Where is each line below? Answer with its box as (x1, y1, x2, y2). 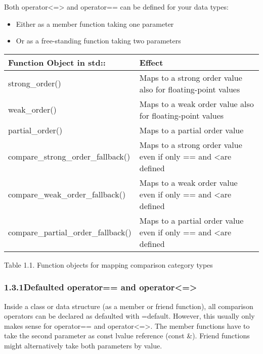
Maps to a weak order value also (139, 97, 254, 110)
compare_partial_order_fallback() (8, 226, 131, 238)
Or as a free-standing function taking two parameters (16, 35, 181, 46)
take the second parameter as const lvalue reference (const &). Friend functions (4, 330, 250, 341)
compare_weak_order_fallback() (8, 188, 126, 200)
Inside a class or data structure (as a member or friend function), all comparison (4, 300, 253, 311)
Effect (139, 56, 163, 68)
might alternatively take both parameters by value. (4, 340, 162, 350)
